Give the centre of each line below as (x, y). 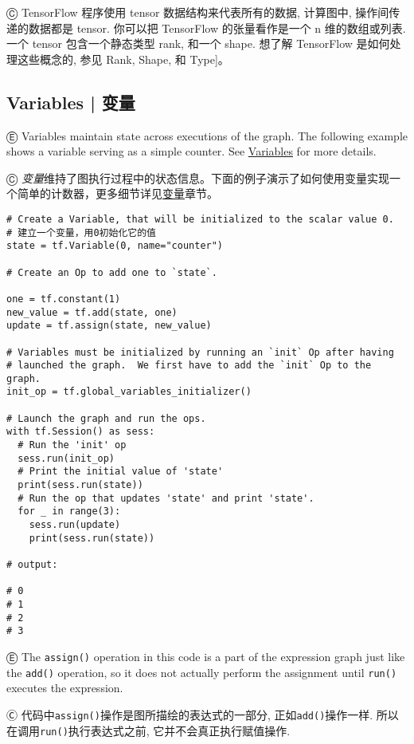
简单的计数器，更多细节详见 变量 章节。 (117, 193)
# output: (32, 565)
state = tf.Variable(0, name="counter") (115, 246)
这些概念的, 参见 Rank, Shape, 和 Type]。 (123, 59)
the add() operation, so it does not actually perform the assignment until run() (202, 672)
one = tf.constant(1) (64, 299)
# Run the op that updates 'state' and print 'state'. (166, 498)
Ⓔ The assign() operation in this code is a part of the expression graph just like (206, 656)
